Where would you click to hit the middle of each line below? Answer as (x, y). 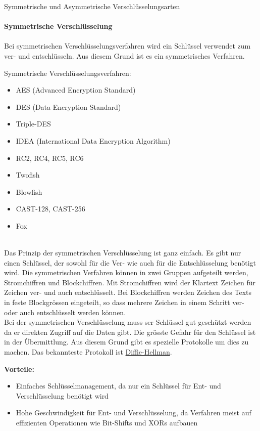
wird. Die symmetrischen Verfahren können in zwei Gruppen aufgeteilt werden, (126, 272)
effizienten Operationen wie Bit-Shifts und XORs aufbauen (107, 422)
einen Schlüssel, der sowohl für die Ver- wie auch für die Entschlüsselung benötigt (130, 262)
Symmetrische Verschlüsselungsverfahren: (68, 73)
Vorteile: (19, 369)
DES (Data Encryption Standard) (68, 106)
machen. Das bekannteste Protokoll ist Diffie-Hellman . (88, 352)
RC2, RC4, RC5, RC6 (50, 158)
